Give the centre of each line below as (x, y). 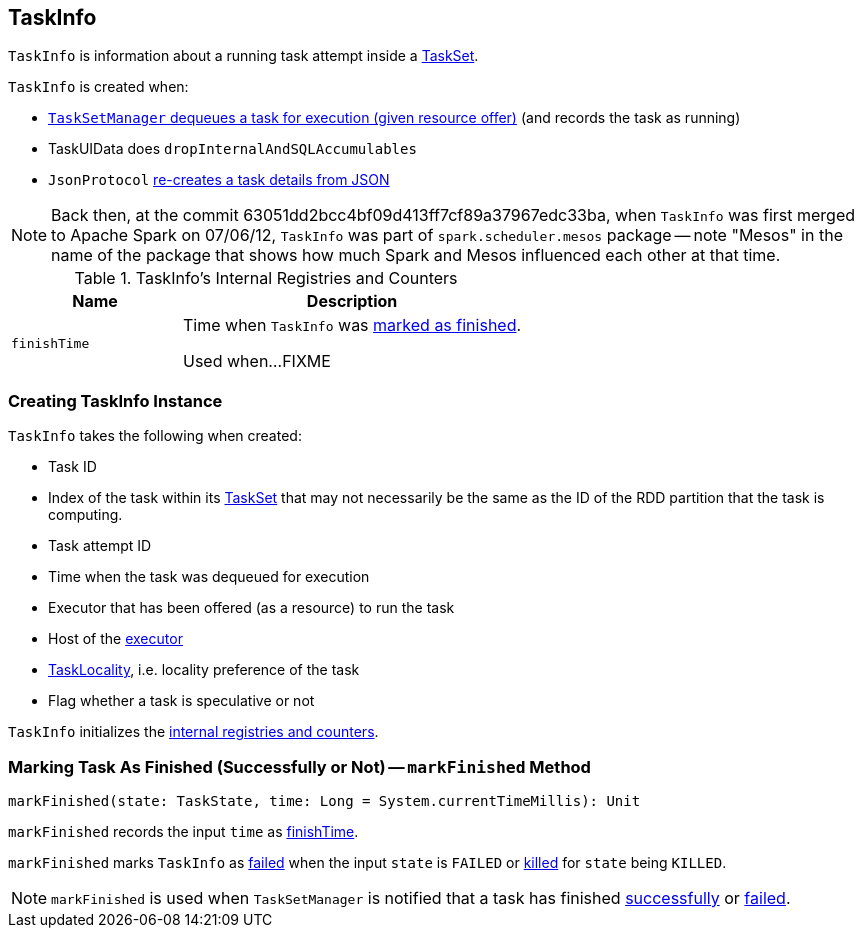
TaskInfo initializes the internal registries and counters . (193, 732)
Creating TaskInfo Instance (115, 400)
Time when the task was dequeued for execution (209, 577)
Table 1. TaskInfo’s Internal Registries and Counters (266, 278)
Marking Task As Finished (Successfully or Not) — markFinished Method (299, 766)
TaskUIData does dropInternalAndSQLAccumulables (232, 149)
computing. (85, 515)
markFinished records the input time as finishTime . (183, 831)
